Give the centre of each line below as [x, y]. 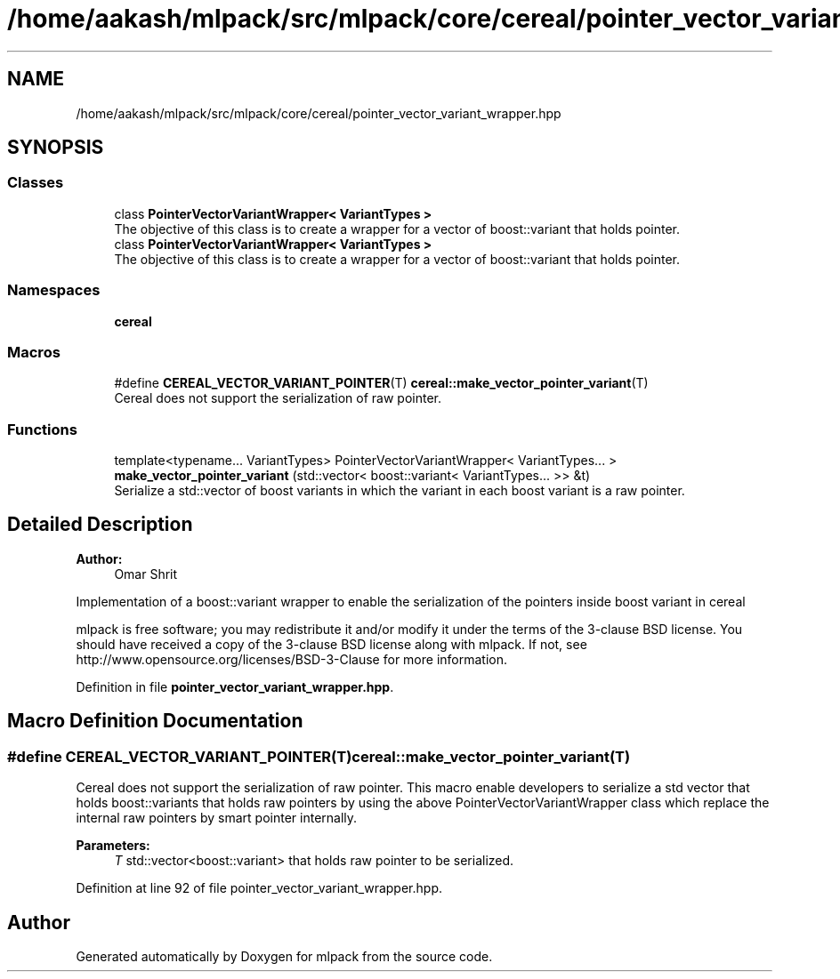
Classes [36, 183]
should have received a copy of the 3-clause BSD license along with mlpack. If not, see [331, 644]
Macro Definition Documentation [155, 721]
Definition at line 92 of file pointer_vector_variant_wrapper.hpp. [259, 888]
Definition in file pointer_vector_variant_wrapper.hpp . [235, 686]
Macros [34, 352]
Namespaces [54, 290]
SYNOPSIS [56, 148]
